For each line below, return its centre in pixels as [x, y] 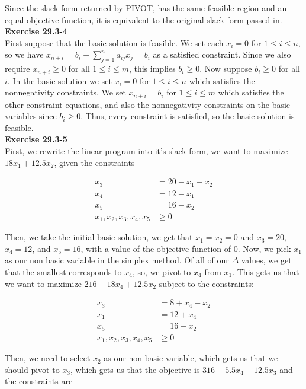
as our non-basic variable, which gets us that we [191, 358]
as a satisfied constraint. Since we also [222, 54]
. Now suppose [226, 68]
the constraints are [39, 381]
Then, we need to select [48, 358]
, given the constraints [94, 162]
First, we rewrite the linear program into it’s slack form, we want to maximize [146, 151]
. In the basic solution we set [59, 80]
